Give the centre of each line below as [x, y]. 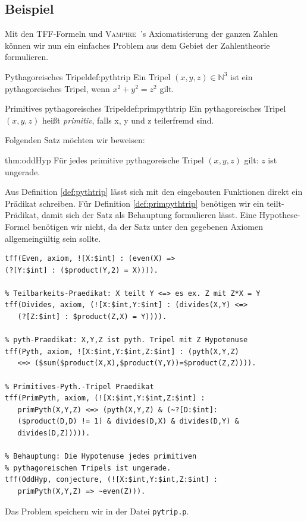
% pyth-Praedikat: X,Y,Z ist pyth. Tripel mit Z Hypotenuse [126, 340]
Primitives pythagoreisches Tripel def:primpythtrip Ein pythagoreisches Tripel [145, 108]
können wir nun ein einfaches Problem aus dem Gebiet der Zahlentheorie [137, 45]
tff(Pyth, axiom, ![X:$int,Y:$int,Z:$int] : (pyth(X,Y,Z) [122, 351]
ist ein [242, 76]
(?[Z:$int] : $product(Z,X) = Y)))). [92, 317]
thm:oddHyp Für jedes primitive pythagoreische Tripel [104, 160]
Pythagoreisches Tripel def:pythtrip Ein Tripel [88, 76]
